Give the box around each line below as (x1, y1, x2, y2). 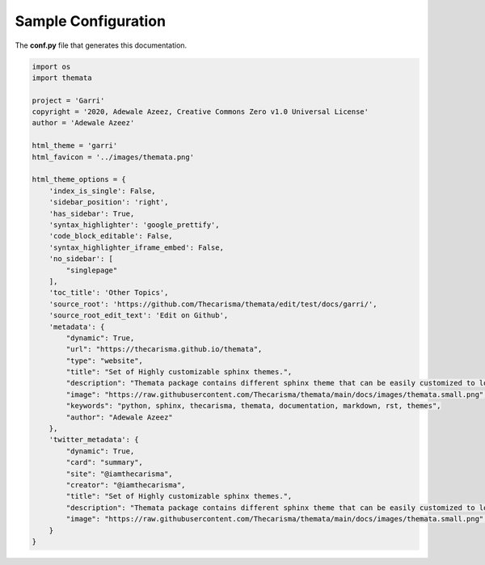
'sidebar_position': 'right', (48, 198, 169, 207)
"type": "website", (65, 356, 143, 365)
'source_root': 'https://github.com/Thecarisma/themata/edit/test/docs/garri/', (48, 299, 377, 309)
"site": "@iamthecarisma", (65, 469, 173, 479)
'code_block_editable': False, (48, 231, 173, 241)
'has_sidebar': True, (48, 209, 135, 218)
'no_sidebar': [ (48, 255, 113, 264)
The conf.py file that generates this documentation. (15, 40, 188, 50)
